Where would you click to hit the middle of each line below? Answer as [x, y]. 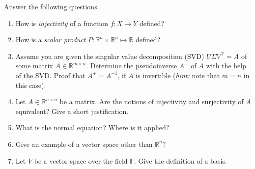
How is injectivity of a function [62, 23]
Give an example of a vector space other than [84, 144]
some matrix [34, 66]
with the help [226, 66]
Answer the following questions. [52, 6]
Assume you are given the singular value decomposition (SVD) [110, 56]
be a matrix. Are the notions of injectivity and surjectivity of [152, 101]
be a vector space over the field [81, 160]
